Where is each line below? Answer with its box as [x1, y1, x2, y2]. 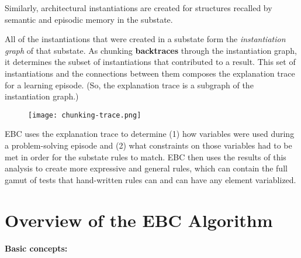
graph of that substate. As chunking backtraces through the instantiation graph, [5, 44, 297, 56]
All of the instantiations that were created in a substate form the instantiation [5, 33, 286, 45]
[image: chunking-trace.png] [28, 111, 141, 119]
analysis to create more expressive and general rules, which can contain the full [5, 162, 288, 174]
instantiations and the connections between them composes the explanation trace [5, 67, 295, 79]
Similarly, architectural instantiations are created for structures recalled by [5, 2, 272, 13]
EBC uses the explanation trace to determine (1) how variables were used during [5, 128, 295, 140]
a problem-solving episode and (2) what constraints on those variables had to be [5, 139, 292, 151]
